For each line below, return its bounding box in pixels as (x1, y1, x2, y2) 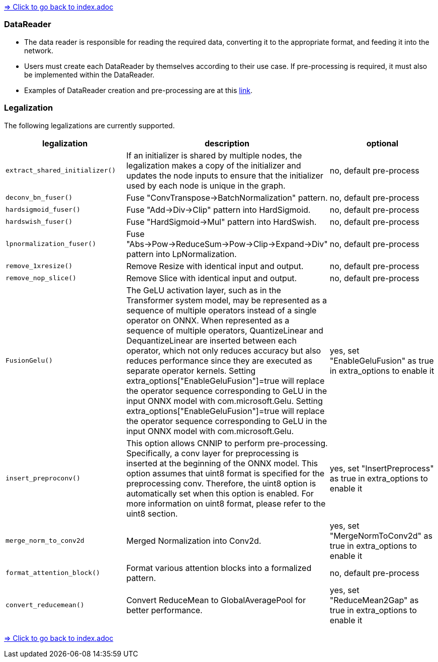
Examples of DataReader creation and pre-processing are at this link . (24, 86, 253, 95)
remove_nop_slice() (6, 274, 76, 282)
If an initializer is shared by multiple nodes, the (126, 150, 302, 160)
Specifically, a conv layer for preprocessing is (126, 448, 299, 458)
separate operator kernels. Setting (126, 365, 256, 376)
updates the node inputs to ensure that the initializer (126, 170, 323, 181)
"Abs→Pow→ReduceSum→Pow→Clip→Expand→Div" (126, 238, 328, 249)
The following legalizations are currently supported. (4, 121, 175, 130)
